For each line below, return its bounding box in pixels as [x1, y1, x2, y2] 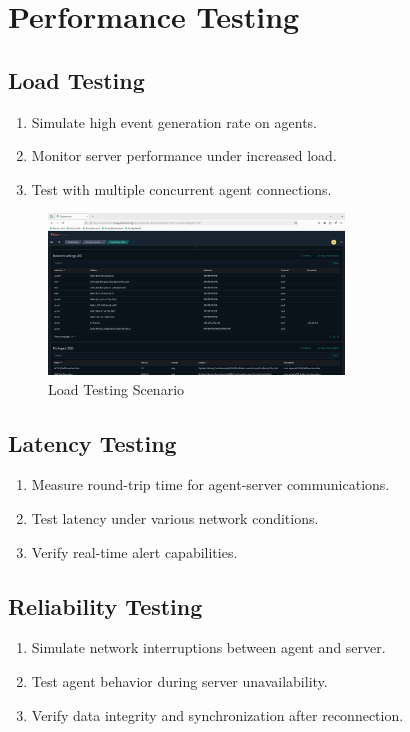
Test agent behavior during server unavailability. [31, 671, 328, 692]
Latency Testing [8, 427, 177, 458]
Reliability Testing [8, 590, 203, 621]
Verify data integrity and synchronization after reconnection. [31, 704, 404, 725]
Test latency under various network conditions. [31, 508, 319, 529]
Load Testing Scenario [48, 378, 185, 399]
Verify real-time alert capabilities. [31, 541, 238, 562]
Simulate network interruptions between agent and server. [31, 637, 386, 658]
